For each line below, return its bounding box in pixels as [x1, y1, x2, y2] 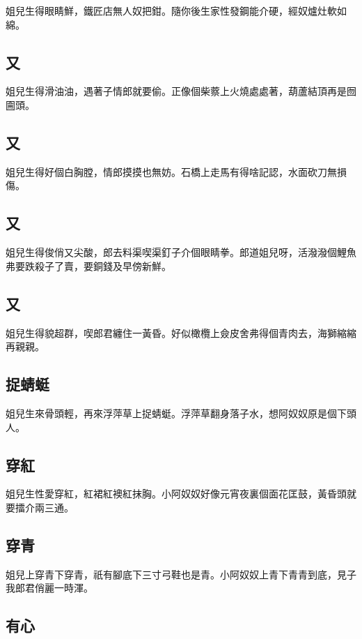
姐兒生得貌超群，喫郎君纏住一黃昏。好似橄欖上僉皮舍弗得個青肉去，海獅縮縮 [6, 325, 356, 340]
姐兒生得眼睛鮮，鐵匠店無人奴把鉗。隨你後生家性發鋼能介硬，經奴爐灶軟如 [6, 3, 347, 17]
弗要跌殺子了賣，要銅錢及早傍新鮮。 [6, 258, 171, 273]
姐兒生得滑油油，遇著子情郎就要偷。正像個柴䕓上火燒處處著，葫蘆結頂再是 [6, 84, 347, 98]
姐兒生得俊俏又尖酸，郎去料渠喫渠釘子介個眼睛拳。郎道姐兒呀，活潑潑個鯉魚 [6, 245, 356, 260]
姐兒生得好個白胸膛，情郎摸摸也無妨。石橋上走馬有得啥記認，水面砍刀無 [6, 164, 337, 179]
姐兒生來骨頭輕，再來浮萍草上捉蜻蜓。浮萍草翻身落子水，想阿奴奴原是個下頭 [6, 405, 356, 420]
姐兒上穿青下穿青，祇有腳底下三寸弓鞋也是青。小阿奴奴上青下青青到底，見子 [6, 566, 356, 581]
